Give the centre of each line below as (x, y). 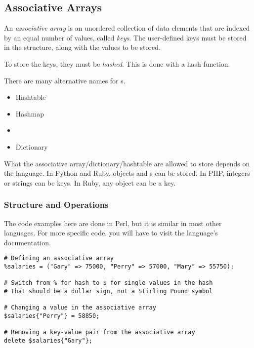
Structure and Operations (56, 205)
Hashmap (30, 113)
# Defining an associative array (59, 258)
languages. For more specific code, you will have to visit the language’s (111, 233)
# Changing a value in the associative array (80, 308)
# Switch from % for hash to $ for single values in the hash (108, 283)
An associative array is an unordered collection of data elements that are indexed (127, 28)
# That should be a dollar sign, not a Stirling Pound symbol (108, 291)
